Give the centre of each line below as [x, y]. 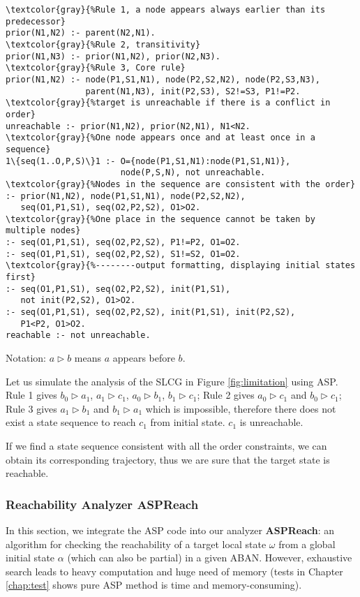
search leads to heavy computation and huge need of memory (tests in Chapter [174, 571]
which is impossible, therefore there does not [241, 408]
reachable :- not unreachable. [78, 336]
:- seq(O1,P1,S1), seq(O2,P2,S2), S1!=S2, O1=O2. [123, 254]
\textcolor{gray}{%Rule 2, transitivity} [103, 44]
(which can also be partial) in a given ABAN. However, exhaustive [210, 558]
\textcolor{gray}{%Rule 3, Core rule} [96, 68]
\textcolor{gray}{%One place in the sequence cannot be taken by [160, 219]
